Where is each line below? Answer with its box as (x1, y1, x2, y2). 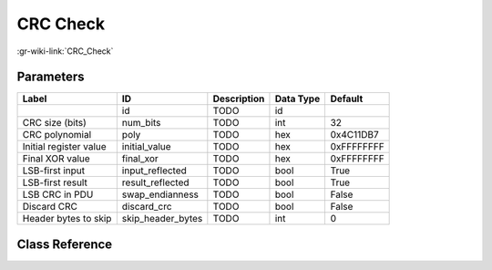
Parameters (16, 69, 85, 85)
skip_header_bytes (121, 213, 203, 225)
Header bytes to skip (22, 213, 112, 225)
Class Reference (16, 236, 113, 252)
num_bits (121, 117, 161, 130)
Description (212, 92, 265, 105)
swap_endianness (121, 188, 200, 201)
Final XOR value (22, 152, 90, 165)
